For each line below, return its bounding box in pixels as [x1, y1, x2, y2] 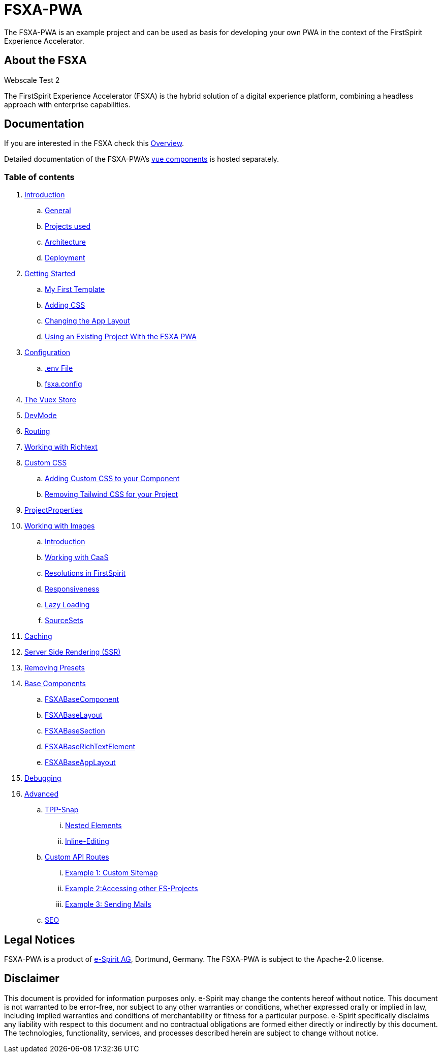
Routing [24, 427, 50, 436]
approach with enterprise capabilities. [4, 100, 131, 109]
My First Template [45, 285, 105, 294]
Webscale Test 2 [4, 75, 60, 84]
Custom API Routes [45, 853, 109, 862]
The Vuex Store [24, 395, 76, 404]
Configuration [24, 348, 71, 357]
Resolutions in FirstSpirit [45, 569, 126, 578]
